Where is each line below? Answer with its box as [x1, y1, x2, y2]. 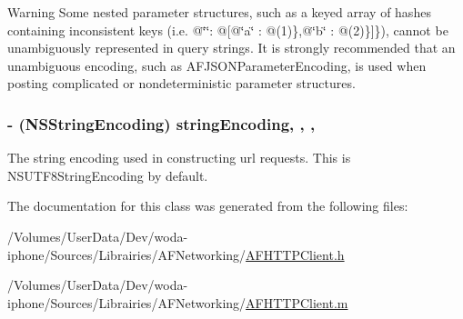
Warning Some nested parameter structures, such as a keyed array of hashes [7, 3, 431, 21]
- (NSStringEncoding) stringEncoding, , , [7, 112, 316, 135]
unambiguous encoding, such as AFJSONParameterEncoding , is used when [7, 55, 427, 75]
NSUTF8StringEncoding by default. [7, 165, 208, 184]
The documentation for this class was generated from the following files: [7, 196, 408, 215]
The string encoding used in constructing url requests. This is [7, 148, 351, 167]
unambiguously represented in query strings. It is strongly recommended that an [7, 38, 456, 57]
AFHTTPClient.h [246, 244, 345, 264]
